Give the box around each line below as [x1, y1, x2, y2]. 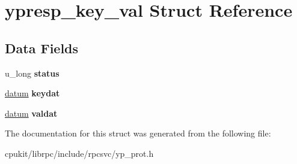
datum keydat [5, 87, 60, 99]
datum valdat [5, 107, 58, 119]
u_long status [5, 66, 60, 79]
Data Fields [5, 38, 79, 57]
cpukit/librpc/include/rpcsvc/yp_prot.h [5, 147, 154, 159]
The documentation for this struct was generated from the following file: [5, 127, 271, 139]
